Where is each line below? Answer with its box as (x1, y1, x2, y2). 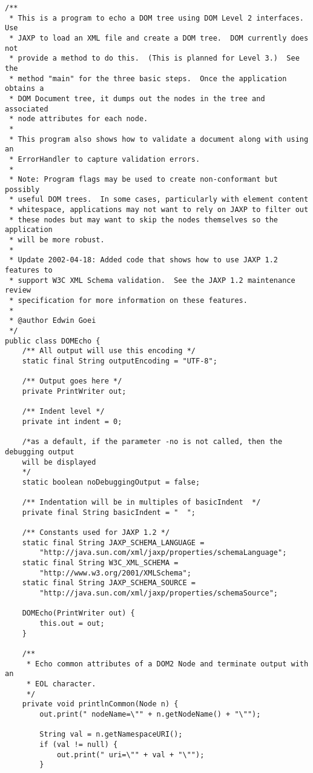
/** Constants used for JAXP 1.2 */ (22, 528, 170, 537)
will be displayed (22, 457, 96, 466)
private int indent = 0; (22, 417, 122, 426)
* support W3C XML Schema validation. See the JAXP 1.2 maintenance (9, 276, 295, 285)
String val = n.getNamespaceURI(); (39, 730, 183, 739)
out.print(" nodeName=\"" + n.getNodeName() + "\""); (39, 709, 261, 718)
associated (5, 104, 48, 113)
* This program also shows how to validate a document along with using (9, 134, 309, 144)
